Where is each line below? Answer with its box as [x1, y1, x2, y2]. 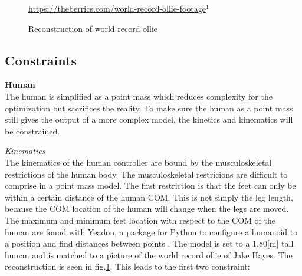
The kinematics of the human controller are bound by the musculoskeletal [5, 156, 272, 168]
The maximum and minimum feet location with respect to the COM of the [5, 213, 275, 226]
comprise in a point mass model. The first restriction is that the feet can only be [5, 179, 296, 192]
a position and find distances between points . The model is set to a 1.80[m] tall [5, 237, 294, 249]
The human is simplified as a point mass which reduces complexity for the [5, 90, 273, 102]
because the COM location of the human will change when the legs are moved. [5, 202, 289, 215]
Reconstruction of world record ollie [28, 22, 157, 34]
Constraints [5, 51, 77, 69]
